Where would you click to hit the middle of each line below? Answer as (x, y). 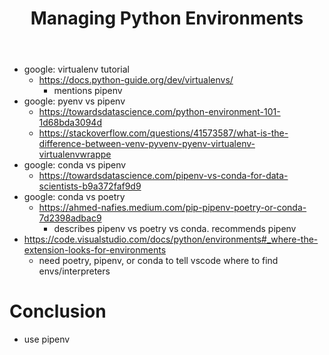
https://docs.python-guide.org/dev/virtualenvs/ (136, 80)
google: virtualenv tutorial (76, 69)
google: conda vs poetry (74, 197)
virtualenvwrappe (75, 154)
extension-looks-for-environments (95, 250)
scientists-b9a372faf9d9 (90, 186)
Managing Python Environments (167, 18)
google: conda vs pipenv (75, 165)
